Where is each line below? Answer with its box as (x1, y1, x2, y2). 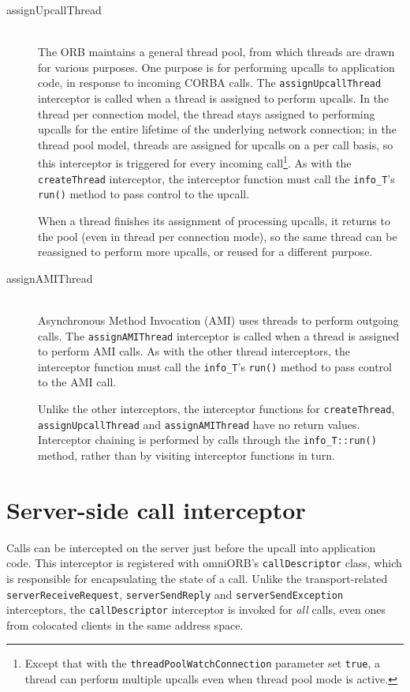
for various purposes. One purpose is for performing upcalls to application (38, 58, 395, 75)
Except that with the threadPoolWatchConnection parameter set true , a (24, 655, 381, 671)
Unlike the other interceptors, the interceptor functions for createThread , (38, 401, 395, 417)
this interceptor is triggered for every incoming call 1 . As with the (38, 152, 352, 171)
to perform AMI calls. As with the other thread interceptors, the (38, 343, 350, 359)
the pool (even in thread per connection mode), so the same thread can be (38, 228, 397, 244)
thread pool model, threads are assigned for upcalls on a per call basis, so (38, 136, 393, 152)
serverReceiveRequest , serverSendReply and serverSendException (6, 585, 344, 602)
